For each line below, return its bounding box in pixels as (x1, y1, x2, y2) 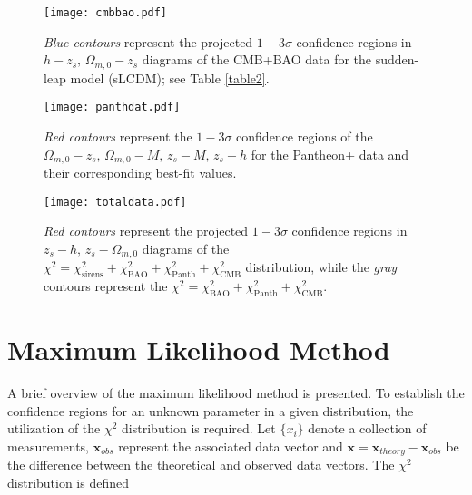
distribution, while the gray (245, 257, 398, 277)
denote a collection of (308, 419, 427, 438)
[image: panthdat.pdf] (44, 101, 181, 114)
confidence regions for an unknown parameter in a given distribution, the (7, 401, 414, 420)
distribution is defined (7, 472, 130, 491)
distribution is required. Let (122, 419, 276, 438)
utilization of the (7, 419, 101, 438)
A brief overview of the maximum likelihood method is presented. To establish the (7, 383, 465, 403)
